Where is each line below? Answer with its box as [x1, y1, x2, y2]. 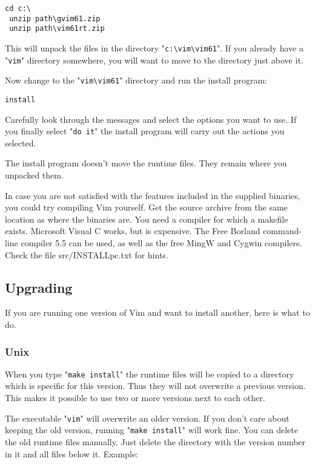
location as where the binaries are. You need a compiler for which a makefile [5, 212, 288, 225]
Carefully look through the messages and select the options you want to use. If [5, 113, 297, 125]
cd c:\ [5, 4, 31, 13]
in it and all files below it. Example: [5, 447, 139, 460]
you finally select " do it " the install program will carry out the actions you [5, 125, 285, 137]
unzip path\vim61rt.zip [9, 24, 105, 33]
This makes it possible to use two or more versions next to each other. [5, 391, 265, 404]
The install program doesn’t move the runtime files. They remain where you [5, 157, 287, 169]
